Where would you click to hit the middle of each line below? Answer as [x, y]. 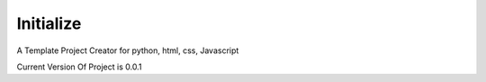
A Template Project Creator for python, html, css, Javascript [128, 50]
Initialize [49, 23]
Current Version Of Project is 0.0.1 [79, 67]
